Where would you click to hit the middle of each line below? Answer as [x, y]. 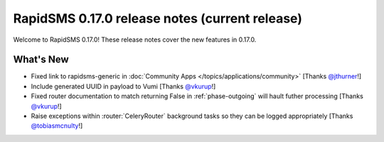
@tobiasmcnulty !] [57, 126]
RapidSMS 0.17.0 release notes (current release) [158, 18]
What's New [41, 60]
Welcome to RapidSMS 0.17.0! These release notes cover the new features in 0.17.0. [135, 40]
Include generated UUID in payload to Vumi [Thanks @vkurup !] [123, 86]
